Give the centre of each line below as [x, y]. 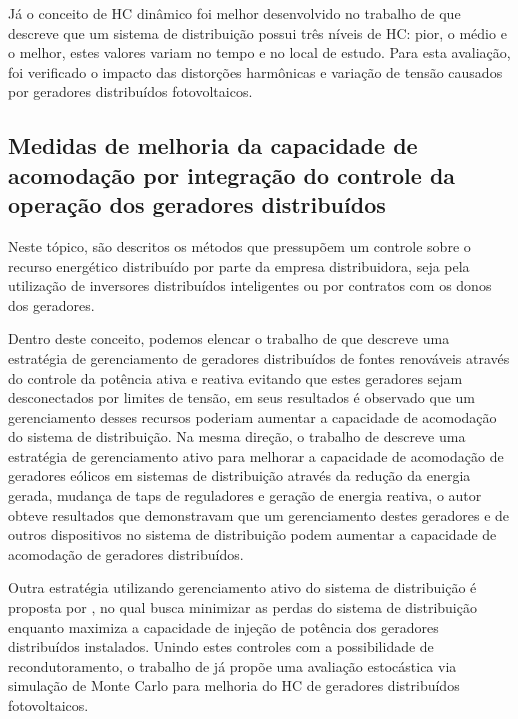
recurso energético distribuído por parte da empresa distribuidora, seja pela [239, 265]
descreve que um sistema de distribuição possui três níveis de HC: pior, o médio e [257, 32]
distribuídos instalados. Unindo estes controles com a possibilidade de [221, 646]
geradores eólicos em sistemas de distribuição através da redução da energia [239, 475]
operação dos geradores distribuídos [197, 204]
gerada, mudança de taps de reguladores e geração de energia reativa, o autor [245, 495]
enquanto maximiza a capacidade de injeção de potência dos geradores [223, 626]
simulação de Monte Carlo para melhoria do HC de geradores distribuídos [234, 685]
